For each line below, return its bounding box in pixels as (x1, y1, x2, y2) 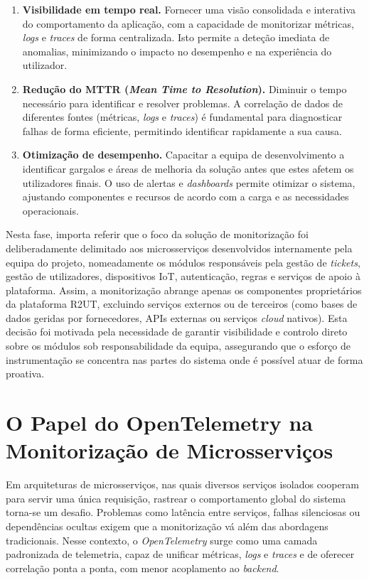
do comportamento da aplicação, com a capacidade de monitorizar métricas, (22, 16, 354, 31)
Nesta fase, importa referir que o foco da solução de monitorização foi (6, 227, 309, 242)
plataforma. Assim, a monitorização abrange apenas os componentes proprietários (6, 282, 362, 297)
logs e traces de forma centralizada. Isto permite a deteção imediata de (22, 30, 330, 45)
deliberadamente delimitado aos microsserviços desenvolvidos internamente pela (6, 240, 353, 255)
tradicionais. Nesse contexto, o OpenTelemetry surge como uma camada (6, 532, 318, 547)
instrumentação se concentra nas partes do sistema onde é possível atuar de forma (6, 352, 363, 367)
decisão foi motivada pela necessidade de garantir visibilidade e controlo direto (6, 324, 348, 339)
